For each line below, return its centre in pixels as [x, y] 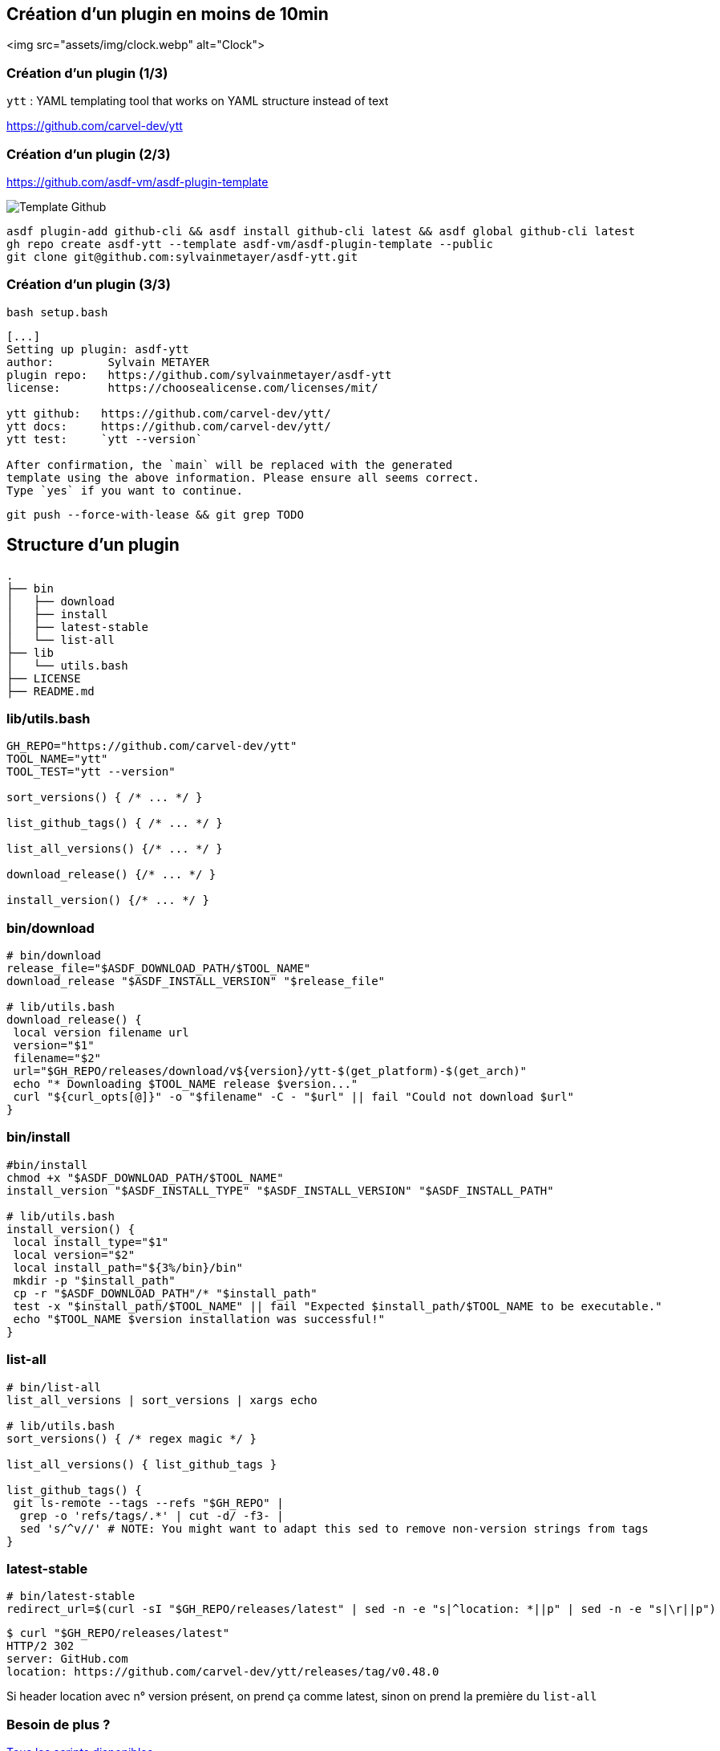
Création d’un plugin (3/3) [89, 285]
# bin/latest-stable [71, 1596]
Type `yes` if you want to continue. [125, 490]
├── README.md [51, 691]
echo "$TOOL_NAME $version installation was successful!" [199, 1319]
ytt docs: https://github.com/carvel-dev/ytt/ [169, 426]
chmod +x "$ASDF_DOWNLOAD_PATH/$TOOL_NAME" [145, 1177]
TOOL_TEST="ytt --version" [91, 772]
